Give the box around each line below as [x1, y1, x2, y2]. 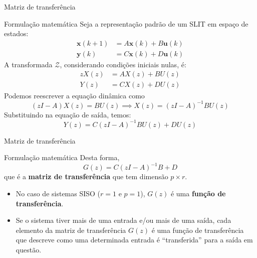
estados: [4, 28, 29, 39]
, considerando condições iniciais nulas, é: [60, 59, 186, 69]
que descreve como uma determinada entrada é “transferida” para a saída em [16, 234, 253, 245]
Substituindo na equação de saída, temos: [4, 109, 131, 119]
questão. [16, 244, 42, 254]
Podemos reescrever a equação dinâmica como [4, 90, 145, 100]
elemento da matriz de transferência [16, 224, 126, 235]
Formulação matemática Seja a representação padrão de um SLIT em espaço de [4, 18, 248, 29]
